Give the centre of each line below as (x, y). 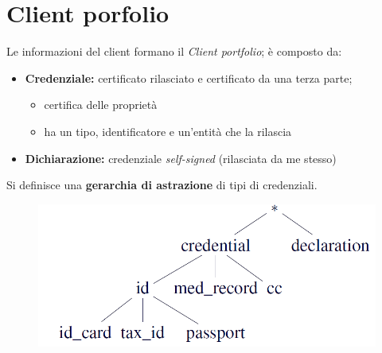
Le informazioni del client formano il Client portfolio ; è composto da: (174, 51)
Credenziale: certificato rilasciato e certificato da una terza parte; (189, 78)
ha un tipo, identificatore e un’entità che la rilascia (168, 131)
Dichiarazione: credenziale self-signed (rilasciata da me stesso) (181, 158)
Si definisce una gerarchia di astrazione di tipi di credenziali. (162, 185)
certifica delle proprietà (101, 105)
